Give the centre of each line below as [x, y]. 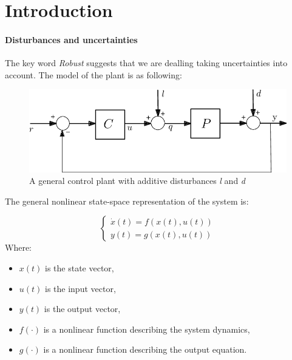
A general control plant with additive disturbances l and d [138, 181]
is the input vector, [80, 288]
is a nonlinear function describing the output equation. [145, 349]
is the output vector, [82, 309]
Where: [18, 247]
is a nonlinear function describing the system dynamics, [147, 329]
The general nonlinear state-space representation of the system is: [127, 201]
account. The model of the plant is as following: [93, 74]
